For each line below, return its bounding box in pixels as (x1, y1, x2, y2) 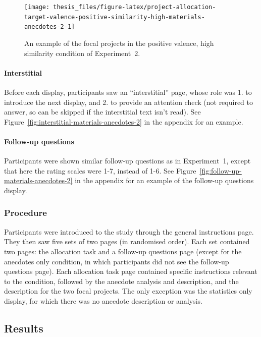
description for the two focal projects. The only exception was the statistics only (4, 286, 252, 296)
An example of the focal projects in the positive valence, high (24, 37, 214, 48)
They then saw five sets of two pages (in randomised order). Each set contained (4, 236, 250, 247)
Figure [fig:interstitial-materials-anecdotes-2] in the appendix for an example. (4, 116, 243, 127)
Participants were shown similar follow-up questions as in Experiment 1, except (4, 155, 251, 166)
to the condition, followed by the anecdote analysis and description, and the (4, 275, 239, 286)
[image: (24, 4, 50, 11)
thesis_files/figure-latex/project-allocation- (53, 4, 216, 11)
